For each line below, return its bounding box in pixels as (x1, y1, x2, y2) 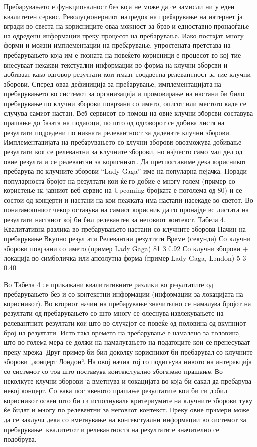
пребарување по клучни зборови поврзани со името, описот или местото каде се (4, 98, 246, 108)
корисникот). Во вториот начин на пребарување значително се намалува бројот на (4, 298, 251, 308)
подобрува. (4, 434, 37, 444)
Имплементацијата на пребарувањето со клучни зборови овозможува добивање (4, 137, 242, 147)
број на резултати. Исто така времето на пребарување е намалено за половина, (4, 327, 241, 337)
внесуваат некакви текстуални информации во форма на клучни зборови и (4, 59, 228, 70)
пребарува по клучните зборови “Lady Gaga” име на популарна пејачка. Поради (4, 166, 247, 176)
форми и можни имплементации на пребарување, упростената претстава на (4, 40, 231, 50)
